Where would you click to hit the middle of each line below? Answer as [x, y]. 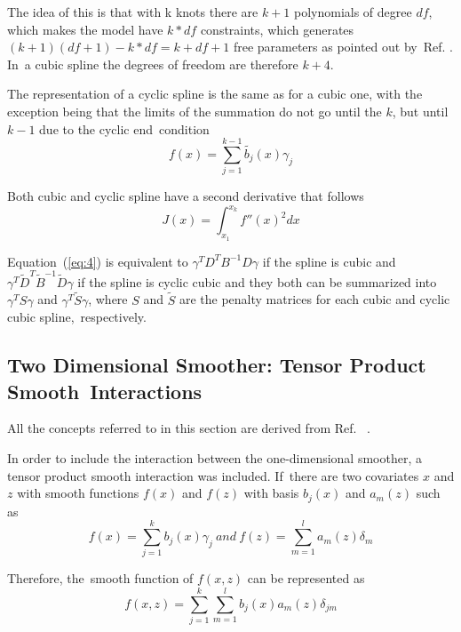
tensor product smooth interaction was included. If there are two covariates [213, 475]
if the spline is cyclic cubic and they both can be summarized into [257, 281]
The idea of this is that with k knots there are [133, 12]
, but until [420, 111]
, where [108, 299]
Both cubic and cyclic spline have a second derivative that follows [186, 196]
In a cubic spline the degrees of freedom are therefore [153, 64]
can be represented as [306, 578]
